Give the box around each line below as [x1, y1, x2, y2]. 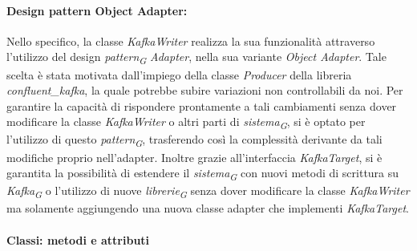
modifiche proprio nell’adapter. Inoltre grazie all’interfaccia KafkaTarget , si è [6, 148, 383, 165]
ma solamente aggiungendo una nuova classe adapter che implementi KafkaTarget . [6, 200, 409, 217]
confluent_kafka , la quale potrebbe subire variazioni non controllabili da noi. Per [6, 82, 403, 99]
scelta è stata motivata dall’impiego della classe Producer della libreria [6, 66, 352, 83]
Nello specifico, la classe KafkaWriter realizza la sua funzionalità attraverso [6, 32, 375, 49]
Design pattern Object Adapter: [6, 2, 188, 18]
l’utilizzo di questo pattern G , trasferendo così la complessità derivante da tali [6, 131, 383, 150]
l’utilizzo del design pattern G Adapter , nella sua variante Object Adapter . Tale [6, 48, 387, 67]
